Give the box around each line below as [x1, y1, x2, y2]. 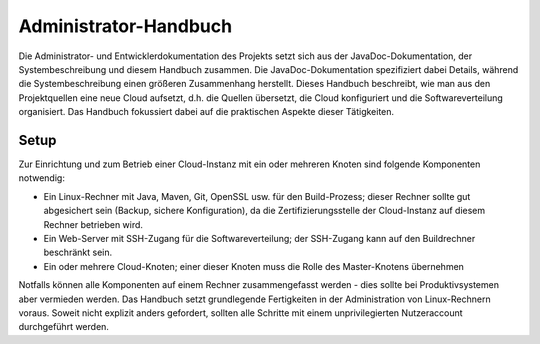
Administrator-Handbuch [18, 15, 233, 37]
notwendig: [18, 172, 65, 184]
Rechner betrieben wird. [43, 218, 144, 230]
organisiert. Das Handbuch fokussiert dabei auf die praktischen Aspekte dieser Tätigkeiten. [18, 106, 395, 118]
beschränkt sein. [43, 246, 113, 259]
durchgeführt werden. [18, 321, 110, 333]
